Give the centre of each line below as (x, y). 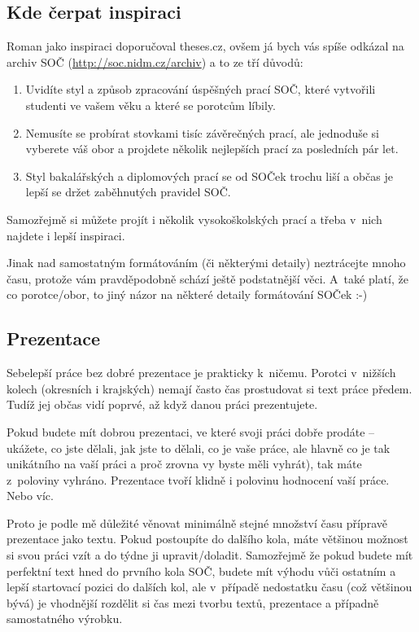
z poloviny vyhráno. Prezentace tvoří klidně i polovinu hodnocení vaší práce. (198, 479)
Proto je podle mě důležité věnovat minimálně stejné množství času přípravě (197, 522)
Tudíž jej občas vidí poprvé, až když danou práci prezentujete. (162, 404)
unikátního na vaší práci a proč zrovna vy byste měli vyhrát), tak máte (184, 464)
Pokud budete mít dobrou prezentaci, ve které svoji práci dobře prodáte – (191, 431)
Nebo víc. (30, 496)
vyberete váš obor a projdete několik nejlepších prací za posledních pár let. (212, 149)
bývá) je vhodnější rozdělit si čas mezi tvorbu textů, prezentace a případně (193, 602)
